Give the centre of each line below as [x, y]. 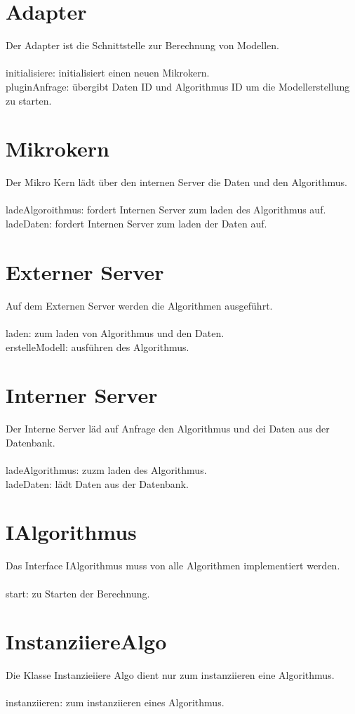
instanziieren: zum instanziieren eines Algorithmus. [115, 702]
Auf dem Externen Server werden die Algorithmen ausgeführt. [139, 305]
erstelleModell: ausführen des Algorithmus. [98, 346]
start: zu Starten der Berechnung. [78, 593]
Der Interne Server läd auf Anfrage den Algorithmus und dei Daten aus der [168, 429]
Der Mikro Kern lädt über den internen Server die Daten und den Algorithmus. [176, 182]
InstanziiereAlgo [86, 641]
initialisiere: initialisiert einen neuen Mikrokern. [108, 73]
